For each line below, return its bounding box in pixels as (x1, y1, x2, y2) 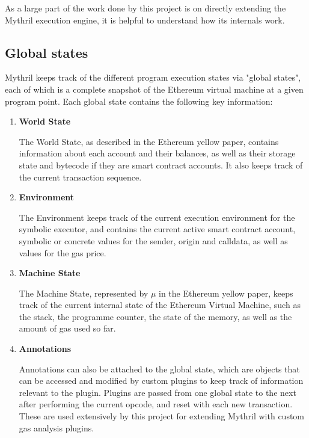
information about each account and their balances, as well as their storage (19, 147, 296, 159)
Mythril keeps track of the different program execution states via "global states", (5, 71, 301, 84)
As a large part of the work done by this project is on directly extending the (5, 2, 286, 14)
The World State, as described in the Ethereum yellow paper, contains (19, 135, 279, 147)
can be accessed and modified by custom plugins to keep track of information (19, 374, 304, 387)
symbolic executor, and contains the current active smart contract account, (19, 223, 296, 235)
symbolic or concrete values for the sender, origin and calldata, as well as (19, 234, 288, 247)
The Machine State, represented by (19, 286, 148, 299)
